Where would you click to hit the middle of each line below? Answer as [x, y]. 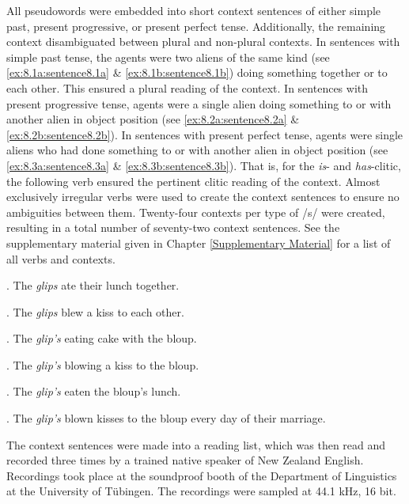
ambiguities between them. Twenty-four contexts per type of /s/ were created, [196, 212]
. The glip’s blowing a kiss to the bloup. [103, 364]
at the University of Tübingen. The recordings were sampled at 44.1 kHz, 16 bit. [201, 491]
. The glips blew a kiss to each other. [95, 311]
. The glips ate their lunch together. [93, 285]
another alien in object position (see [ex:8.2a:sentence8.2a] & [153, 119]
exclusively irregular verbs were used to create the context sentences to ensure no [203, 197]
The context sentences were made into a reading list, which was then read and [196, 444]
